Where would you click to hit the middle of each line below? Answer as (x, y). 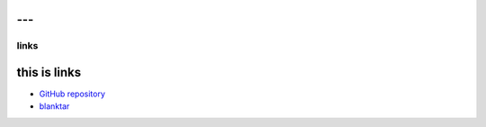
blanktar (54, 106)
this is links (49, 73)
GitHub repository (72, 94)
